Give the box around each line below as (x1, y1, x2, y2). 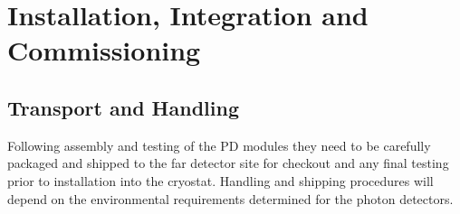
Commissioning (7, 32, 201, 69)
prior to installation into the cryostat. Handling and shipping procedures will (7, 171, 434, 190)
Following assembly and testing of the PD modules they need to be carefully (7, 135, 431, 154)
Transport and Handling (7, 93, 239, 121)
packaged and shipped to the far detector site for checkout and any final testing (7, 154, 449, 172)
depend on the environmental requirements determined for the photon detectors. (7, 189, 454, 208)
